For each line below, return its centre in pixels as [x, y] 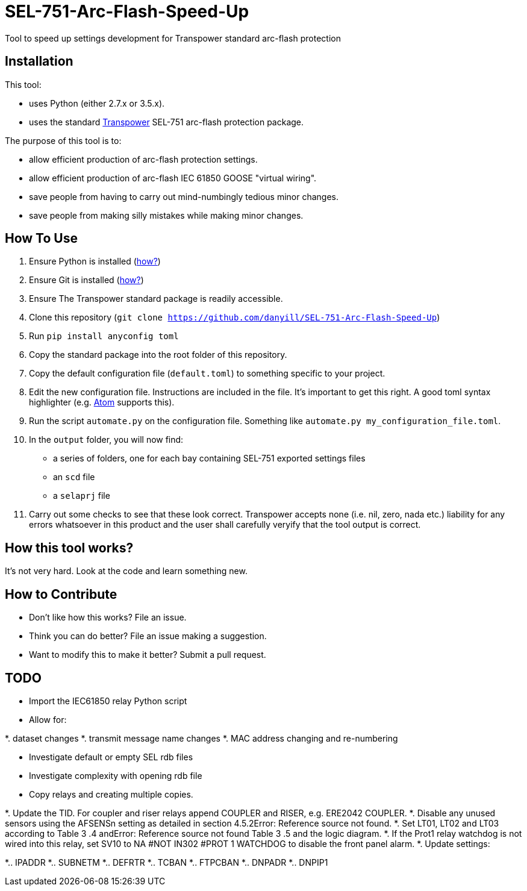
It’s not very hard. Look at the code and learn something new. [126, 571]
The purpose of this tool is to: [63, 140]
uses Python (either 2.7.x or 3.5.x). [97, 103]
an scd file [74, 477]
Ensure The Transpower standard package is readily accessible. [156, 299]
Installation [39, 61]
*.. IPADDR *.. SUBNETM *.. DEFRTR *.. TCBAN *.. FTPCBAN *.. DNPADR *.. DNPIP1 [167, 862]
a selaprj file [82, 496]
